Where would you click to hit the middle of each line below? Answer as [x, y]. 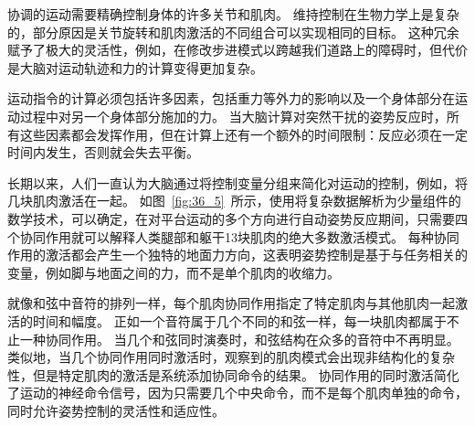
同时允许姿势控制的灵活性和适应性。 [116, 410]
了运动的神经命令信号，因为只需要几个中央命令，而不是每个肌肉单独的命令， [237, 393]
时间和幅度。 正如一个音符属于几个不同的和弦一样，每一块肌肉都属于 [239, 320]
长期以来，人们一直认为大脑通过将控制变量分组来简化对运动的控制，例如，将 [237, 182]
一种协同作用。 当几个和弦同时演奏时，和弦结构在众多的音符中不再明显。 [239, 339]
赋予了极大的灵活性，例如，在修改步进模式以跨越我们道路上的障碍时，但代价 [237, 50]
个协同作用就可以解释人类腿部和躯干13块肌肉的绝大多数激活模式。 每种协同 [233, 236]
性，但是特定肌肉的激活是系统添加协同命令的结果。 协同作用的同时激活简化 [233, 374]
